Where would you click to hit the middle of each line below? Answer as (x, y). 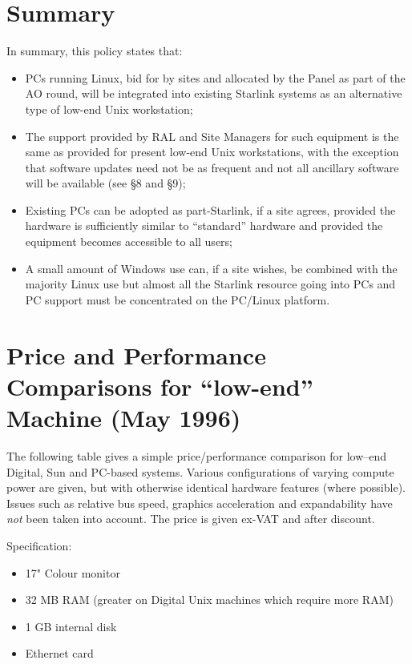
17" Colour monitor (73, 572)
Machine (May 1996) (124, 417)
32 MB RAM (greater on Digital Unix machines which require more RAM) (209, 600)
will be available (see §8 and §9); (105, 183)
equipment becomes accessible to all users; (129, 241)
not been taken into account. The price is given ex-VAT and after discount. (191, 519)
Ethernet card (59, 653)
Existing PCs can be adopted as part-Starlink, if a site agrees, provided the (210, 209)
